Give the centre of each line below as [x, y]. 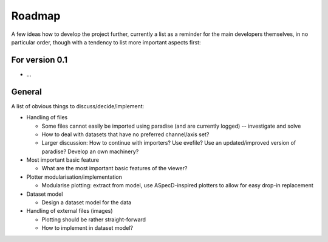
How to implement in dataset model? [87, 228]
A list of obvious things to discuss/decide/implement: [78, 106]
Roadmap [36, 16]
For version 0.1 [39, 60]
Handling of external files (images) [70, 211]
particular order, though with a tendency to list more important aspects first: [106, 42]
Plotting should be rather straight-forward [94, 220]
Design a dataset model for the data [87, 202]
